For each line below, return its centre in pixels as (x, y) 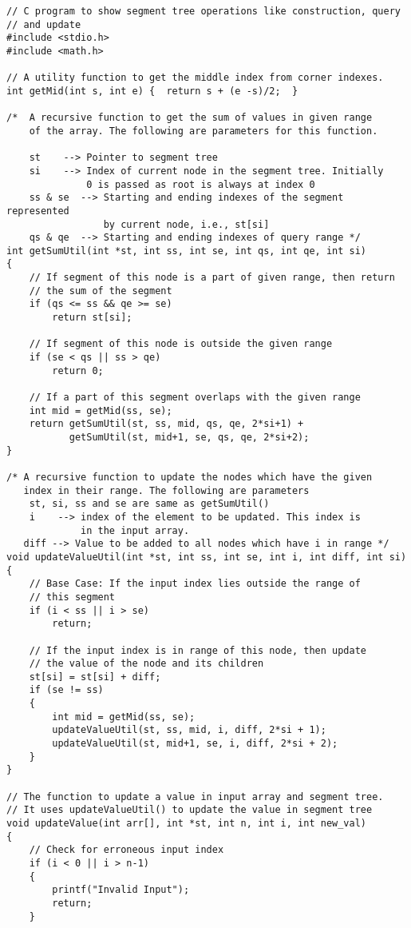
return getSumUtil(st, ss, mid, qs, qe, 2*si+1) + (166, 424)
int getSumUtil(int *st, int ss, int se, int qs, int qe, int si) (187, 251)
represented (38, 211)
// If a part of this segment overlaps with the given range (195, 398)
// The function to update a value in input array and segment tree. (195, 797)
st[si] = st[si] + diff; (95, 677)
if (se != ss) (66, 690)
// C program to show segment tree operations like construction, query (204, 11)
